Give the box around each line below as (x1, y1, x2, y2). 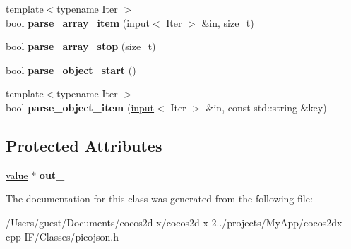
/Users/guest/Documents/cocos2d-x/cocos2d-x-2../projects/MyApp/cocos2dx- (6, 214, 346, 229)
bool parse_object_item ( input (6, 99, 155, 114)
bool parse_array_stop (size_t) (6, 39, 156, 54)
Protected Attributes (6, 134, 162, 156)
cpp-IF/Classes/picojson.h (6, 229, 119, 243)
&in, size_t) (201, 15, 254, 30)
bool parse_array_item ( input (6, 15, 150, 30)
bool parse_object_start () (6, 62, 136, 77)
